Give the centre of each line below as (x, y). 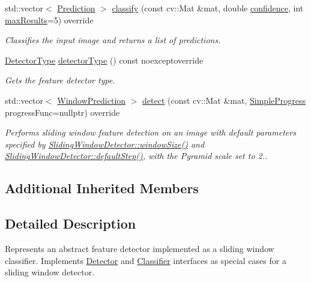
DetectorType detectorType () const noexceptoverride (104, 60)
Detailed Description (71, 223)
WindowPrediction (92, 100)
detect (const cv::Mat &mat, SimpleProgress (224, 100)
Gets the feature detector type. (60, 80)
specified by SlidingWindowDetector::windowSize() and (105, 144)
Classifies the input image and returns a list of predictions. (113, 40)
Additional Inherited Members (102, 188)
